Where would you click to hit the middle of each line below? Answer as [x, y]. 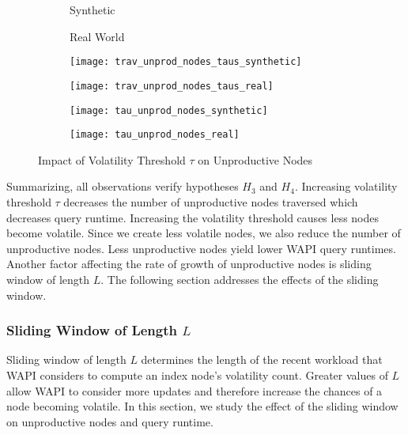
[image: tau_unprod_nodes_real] [155, 135]
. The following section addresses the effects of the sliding [240, 279]
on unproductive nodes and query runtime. [110, 421]
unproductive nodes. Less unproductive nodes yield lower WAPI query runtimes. [201, 248]
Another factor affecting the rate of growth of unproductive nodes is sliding [189, 264]
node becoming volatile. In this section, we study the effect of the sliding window [202, 406]
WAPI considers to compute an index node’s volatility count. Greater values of [197, 374]
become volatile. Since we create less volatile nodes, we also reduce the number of [204, 233]
